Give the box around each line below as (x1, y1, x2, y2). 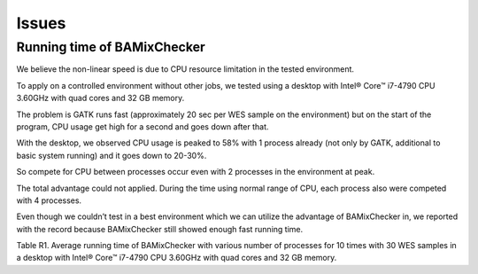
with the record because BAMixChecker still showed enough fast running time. (16, 223, 304, 234)
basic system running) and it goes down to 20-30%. (16, 150, 207, 160)
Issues (16, 13, 66, 33)
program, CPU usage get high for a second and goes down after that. (16, 121, 269, 132)
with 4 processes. (16, 195, 82, 206)
